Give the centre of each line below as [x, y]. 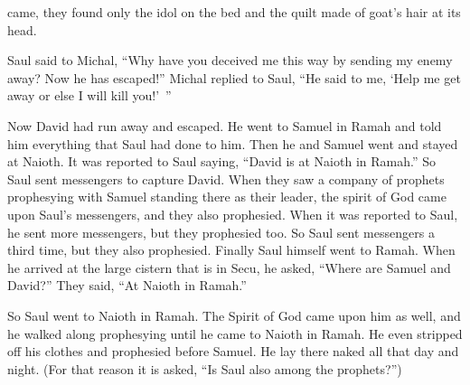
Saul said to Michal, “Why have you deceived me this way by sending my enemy [230, 60]
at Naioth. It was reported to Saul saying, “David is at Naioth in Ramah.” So [221, 161]
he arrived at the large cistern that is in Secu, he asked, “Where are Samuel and [229, 267]
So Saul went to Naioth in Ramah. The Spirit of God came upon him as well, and [234, 315]
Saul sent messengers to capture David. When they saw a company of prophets [226, 178]
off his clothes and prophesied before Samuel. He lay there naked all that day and [233, 351]
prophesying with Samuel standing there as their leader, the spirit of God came [227, 197]
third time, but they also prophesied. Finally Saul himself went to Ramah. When [231, 250]
